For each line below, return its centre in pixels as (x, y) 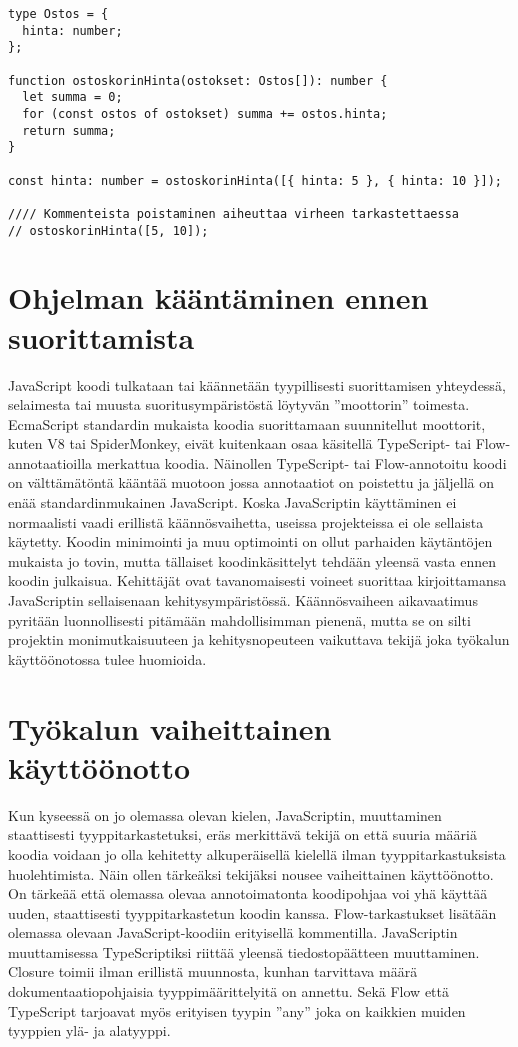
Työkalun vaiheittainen (170, 727)
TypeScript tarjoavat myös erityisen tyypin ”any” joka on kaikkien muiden (237, 1010)
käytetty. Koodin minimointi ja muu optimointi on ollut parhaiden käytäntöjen (250, 541)
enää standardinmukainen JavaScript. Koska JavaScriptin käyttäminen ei (232, 502)
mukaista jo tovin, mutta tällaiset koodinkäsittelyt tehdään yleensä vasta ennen (252, 560)
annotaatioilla (50, 462)
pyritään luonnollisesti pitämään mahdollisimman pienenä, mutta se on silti (239, 619)
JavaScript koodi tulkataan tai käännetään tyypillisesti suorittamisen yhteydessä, (257, 384)
